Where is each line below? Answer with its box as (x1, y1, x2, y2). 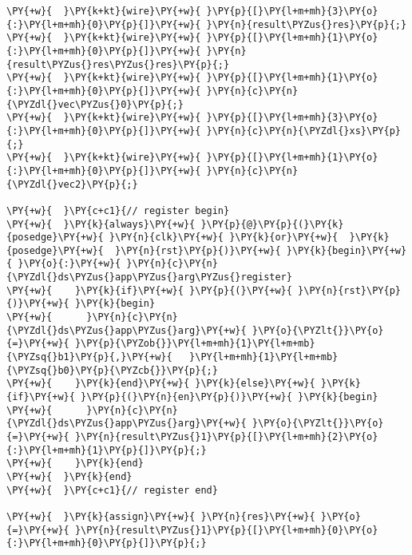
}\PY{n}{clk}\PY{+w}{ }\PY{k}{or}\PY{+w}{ (109, 232, 339, 244)
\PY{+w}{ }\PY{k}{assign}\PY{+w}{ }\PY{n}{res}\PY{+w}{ (6, 510, 315, 522)
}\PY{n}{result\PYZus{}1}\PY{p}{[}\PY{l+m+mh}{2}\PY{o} (74, 431, 378, 442)
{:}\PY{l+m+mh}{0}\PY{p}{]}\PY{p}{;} (6, 537, 207, 549)
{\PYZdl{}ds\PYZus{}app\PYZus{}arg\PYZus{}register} (6, 272, 292, 283)
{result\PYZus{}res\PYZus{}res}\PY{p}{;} (6, 58, 230, 70)
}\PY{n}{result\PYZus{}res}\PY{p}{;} (206, 18, 407, 30)
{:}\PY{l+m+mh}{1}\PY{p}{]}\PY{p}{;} (6, 444, 207, 456)
